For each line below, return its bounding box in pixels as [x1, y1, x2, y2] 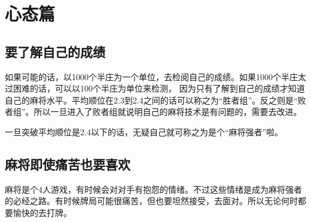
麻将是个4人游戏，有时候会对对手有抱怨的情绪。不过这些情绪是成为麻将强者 [5, 183, 302, 195]
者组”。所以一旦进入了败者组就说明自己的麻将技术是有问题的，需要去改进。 [5, 105, 302, 118]
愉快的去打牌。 [13, 206, 72, 218]
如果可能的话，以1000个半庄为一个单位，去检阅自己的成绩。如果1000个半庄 [5, 70, 298, 83]
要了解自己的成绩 [5, 42, 105, 60]
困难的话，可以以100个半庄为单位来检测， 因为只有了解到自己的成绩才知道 [13, 82, 305, 95]
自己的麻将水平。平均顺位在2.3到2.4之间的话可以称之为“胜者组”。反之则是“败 [5, 93, 306, 106]
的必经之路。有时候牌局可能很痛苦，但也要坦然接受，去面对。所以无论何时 [5, 194, 298, 207]
